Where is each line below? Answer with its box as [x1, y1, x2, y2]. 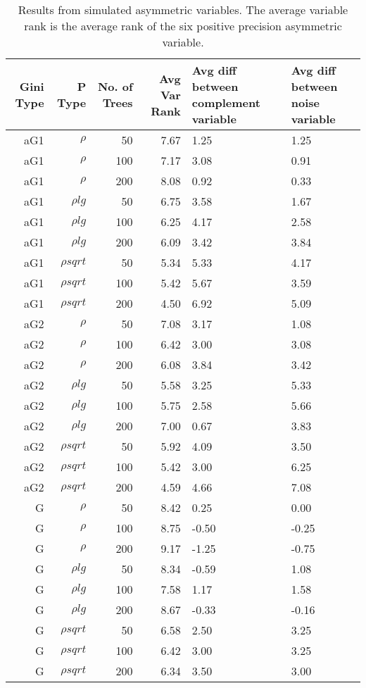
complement [191, 94, 260, 111]
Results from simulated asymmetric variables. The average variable [18, 1, 348, 18]
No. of [97, 78, 133, 94]
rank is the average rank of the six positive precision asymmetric [24, 18, 342, 34]
